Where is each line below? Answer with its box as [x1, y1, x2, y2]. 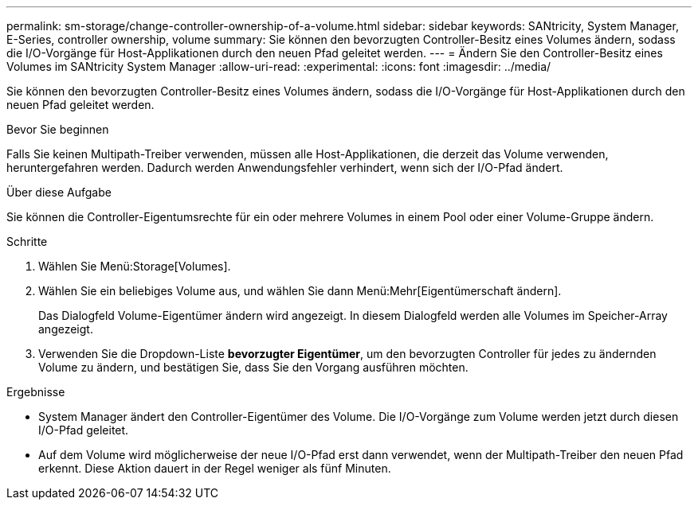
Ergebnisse [6, 385, 65, 399]
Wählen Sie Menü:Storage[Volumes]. [38, 259, 231, 273]
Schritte [6, 235, 48, 248]
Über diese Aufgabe [6, 185, 112, 199]
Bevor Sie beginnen [6, 123, 109, 136]
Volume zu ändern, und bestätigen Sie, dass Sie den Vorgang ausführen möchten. [38, 360, 469, 374]
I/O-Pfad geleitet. [38, 423, 129, 437]
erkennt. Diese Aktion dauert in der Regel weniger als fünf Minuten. [38, 461, 391, 475]
